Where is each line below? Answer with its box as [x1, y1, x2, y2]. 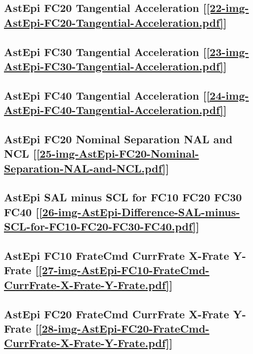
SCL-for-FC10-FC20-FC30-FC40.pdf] [4, 219, 196, 234]
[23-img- [206, 44, 249, 59]
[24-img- [206, 87, 249, 103]
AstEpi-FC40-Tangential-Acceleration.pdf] [4, 102, 223, 118]
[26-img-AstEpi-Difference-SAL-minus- [39, 204, 240, 219]
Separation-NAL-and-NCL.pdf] [4, 160, 166, 176]
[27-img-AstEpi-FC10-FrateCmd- [39, 262, 210, 278]
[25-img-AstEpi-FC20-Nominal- [36, 146, 199, 161]
